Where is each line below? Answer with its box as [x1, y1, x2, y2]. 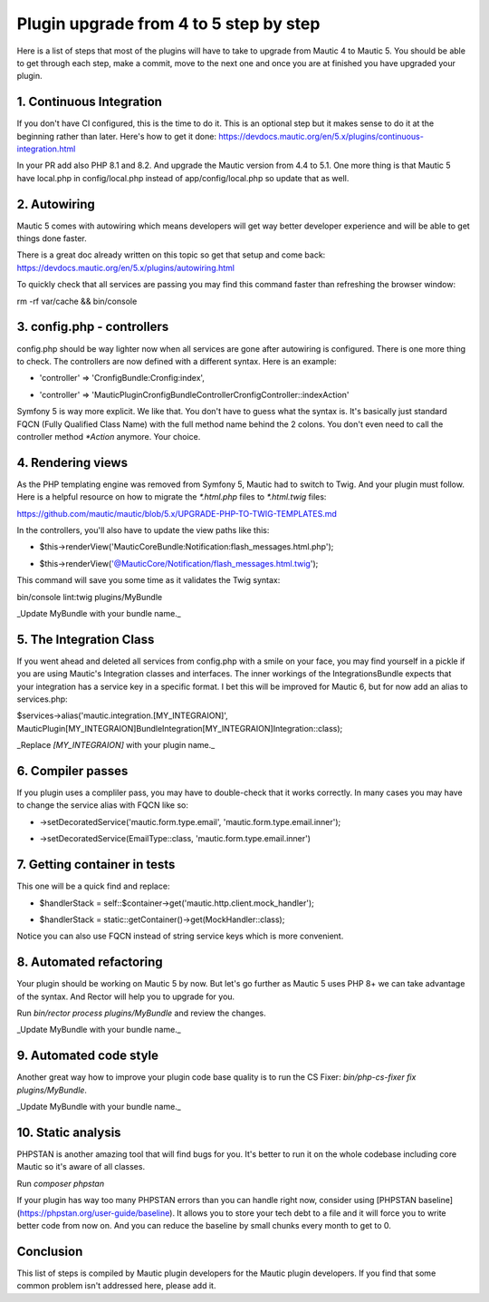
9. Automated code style [16, 1048, 158, 1064]
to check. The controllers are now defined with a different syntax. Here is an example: [16, 355, 337, 366]
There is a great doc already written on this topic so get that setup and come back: [16, 249, 326, 260]
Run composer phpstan [16, 1178, 104, 1189]
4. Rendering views [16, 454, 129, 471]
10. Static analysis [16, 1124, 121, 1140]
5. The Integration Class [16, 631, 155, 647]
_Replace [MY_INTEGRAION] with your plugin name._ [16, 740, 216, 751]
